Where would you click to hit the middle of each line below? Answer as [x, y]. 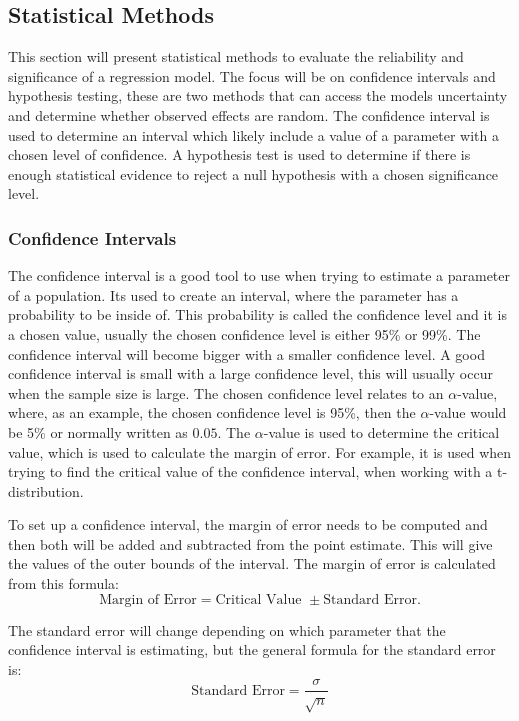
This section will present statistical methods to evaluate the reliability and [236, 56]
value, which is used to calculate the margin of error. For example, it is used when [260, 451]
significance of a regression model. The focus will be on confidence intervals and [252, 75]
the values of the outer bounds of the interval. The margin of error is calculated [252, 563]
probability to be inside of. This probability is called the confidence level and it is [257, 314]
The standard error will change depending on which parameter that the [227, 629]
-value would [468, 412]
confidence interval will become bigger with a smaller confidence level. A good [246, 353]
